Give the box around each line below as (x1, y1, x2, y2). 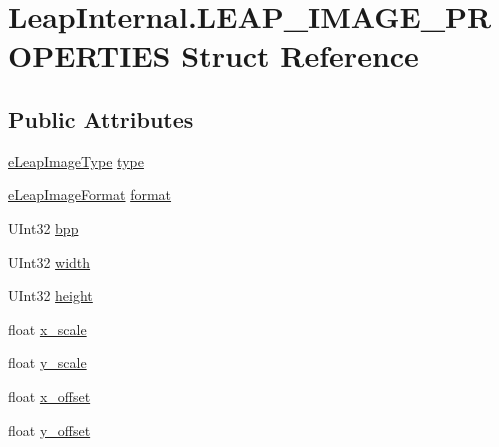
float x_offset (8, 385, 91, 406)
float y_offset (8, 419, 91, 440)
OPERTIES (8, 35, 171, 76)
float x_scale (8, 318, 87, 339)
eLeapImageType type (8, 150, 144, 171)
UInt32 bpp (8, 217, 79, 238)
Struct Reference (181, 35, 419, 76)
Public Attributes (8, 103, 194, 134)
